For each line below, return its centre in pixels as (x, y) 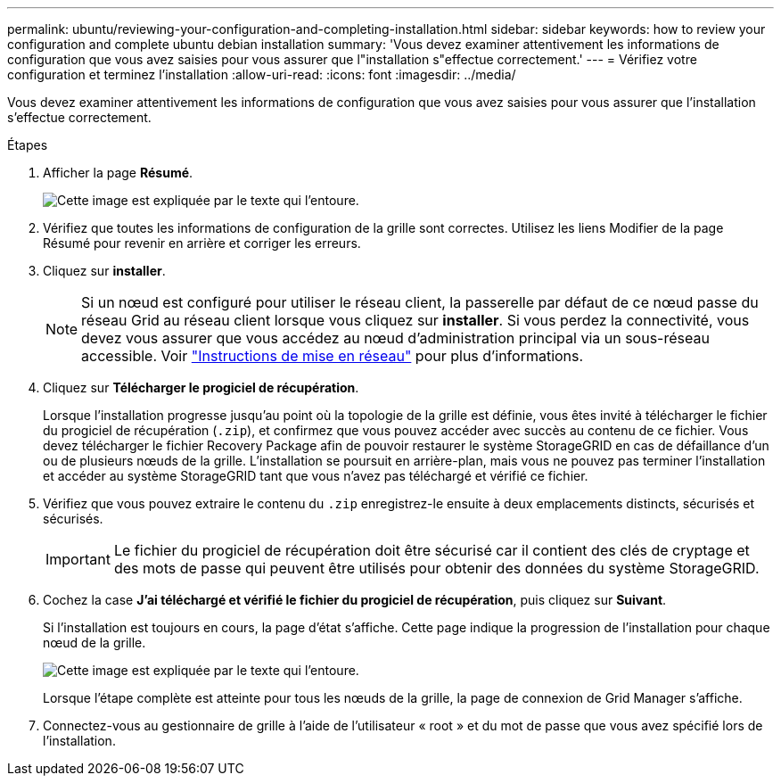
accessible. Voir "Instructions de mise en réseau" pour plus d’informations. (333, 356)
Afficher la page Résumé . (118, 173)
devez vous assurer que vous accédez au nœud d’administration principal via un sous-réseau (395, 338)
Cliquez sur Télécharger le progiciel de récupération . (201, 387)
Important (78, 559)
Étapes (28, 145)
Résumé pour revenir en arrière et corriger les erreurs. (202, 243)
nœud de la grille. (95, 643)
